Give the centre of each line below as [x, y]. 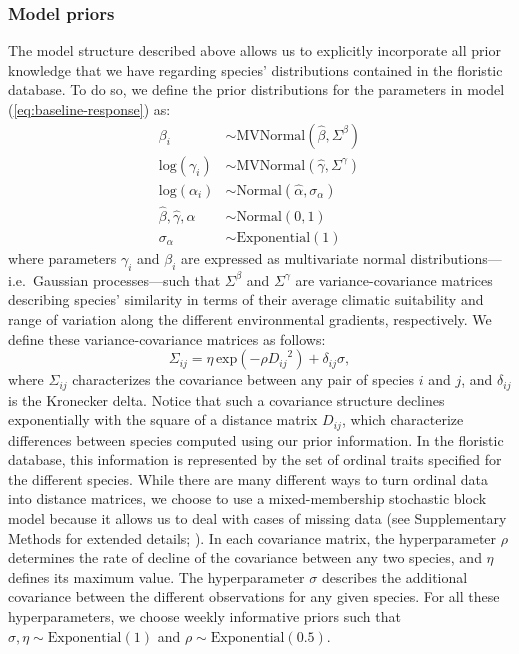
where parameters [62, 257]
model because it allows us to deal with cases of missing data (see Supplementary [257, 518]
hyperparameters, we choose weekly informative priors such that [204, 615]
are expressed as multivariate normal [293, 257]
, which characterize [402, 419]
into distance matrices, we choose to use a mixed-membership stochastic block [247, 498]
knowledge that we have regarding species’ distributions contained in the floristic [255, 69]
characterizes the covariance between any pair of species [243, 379]
